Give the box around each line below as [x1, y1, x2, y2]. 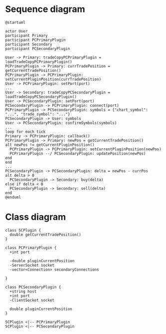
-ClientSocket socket [9, 298, 55, 303]
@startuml [5, 20, 26, 25]
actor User [5, 28, 28, 33]
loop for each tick [5, 129, 46, 134]
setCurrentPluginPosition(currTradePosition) [5, 76, 101, 82]
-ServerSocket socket [9, 263, 55, 268]
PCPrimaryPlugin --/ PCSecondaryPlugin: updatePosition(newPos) [9, 151, 146, 156]
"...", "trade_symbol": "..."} [5, 111, 70, 117]
